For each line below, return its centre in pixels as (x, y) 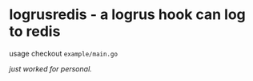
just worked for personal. (51, 68)
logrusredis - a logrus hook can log (128, 15)
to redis (35, 31)
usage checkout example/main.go (64, 53)
